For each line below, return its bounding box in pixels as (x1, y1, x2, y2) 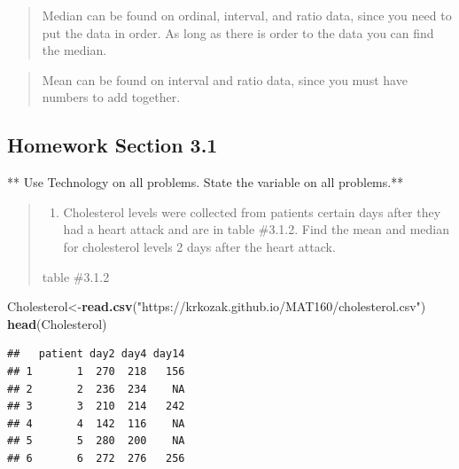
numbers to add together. (42, 88, 181, 106)
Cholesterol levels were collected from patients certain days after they (63, 202, 441, 221)
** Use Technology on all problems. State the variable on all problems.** (7, 173, 404, 192)
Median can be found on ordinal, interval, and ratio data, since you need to (42, 6, 452, 24)
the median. (42, 41, 107, 59)
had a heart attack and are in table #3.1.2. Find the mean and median (63, 220, 450, 238)
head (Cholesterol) (7, 314, 107, 332)
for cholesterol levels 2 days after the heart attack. (63, 237, 336, 255)
